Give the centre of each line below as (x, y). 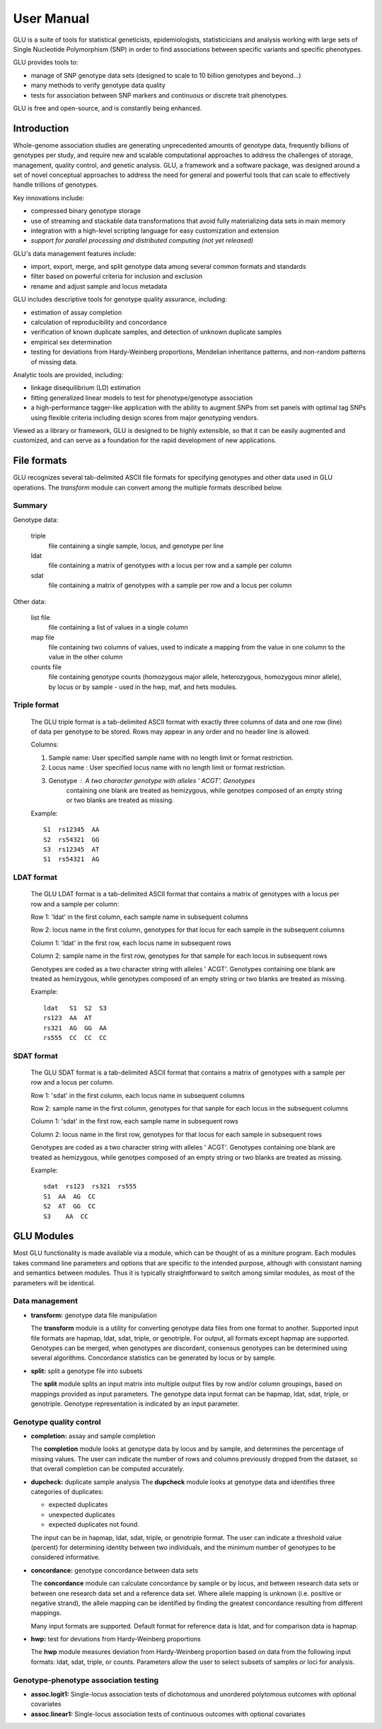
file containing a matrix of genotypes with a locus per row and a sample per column (170, 565)
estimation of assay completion (76, 312)
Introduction (41, 128)
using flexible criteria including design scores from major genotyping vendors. (145, 417)
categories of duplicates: (67, 1492)
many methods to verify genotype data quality (98, 86)
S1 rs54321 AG (71, 859)
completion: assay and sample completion (93, 1436)
